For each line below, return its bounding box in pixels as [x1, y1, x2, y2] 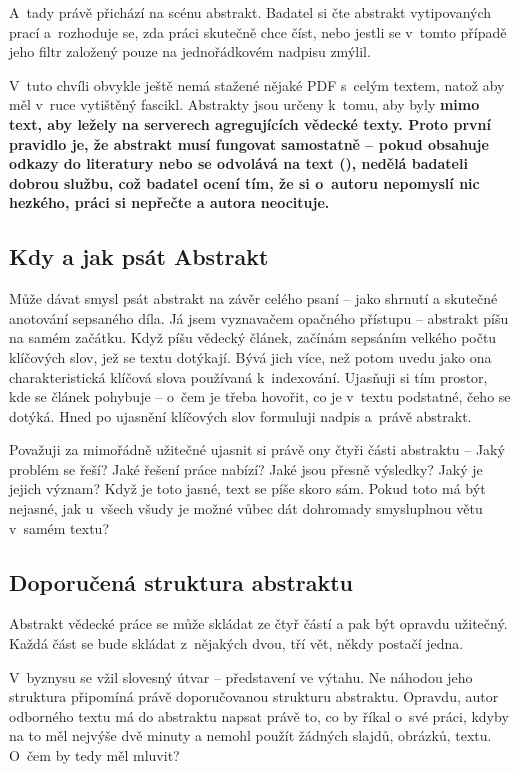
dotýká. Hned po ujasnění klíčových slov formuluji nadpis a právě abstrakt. [9, 405, 472, 426]
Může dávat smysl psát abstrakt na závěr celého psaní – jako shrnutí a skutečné [9, 288, 498, 309]
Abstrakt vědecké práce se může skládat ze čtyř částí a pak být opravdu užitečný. [9, 613, 508, 634]
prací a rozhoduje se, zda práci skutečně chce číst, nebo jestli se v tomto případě [9, 21, 507, 42]
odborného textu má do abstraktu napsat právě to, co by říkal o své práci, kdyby [9, 705, 509, 726]
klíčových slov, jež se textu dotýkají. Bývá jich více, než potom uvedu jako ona [9, 346, 492, 367]
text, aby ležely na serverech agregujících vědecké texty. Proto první [9, 113, 491, 134]
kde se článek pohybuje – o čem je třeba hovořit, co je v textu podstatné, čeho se [9, 386, 511, 407]
